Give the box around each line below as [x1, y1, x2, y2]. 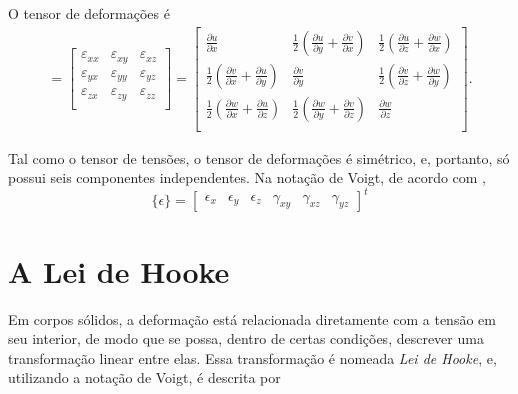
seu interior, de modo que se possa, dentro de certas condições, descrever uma [8, 328, 484, 349]
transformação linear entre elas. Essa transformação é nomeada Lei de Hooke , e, [8, 347, 497, 368]
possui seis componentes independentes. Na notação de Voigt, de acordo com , [8, 167, 487, 188]
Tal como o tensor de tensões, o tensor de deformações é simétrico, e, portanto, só [8, 147, 510, 168]
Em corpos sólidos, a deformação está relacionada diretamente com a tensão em [8, 308, 496, 329]
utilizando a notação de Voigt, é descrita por [8, 367, 281, 388]
